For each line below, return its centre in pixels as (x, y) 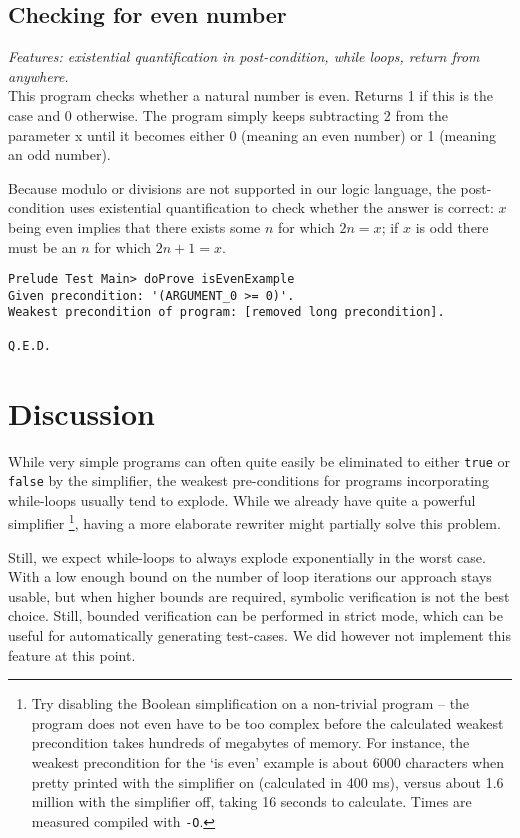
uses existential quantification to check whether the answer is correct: (281, 207)
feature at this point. (72, 654)
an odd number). (59, 154)
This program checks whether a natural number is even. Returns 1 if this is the (251, 95)
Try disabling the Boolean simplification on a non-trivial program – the (250, 703)
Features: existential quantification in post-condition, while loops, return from (244, 56)
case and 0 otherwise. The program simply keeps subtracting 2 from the (228, 114)
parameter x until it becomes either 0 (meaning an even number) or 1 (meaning (252, 134)
